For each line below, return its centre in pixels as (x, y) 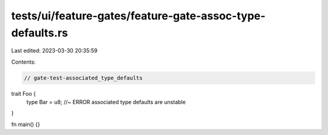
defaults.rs (39, 33)
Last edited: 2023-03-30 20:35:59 (54, 51)
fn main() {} (26, 124)
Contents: (23, 62)
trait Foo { (24, 93)
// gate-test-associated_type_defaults (83, 78)
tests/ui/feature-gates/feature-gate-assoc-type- (138, 16)
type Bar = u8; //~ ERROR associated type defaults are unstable (106, 102)
